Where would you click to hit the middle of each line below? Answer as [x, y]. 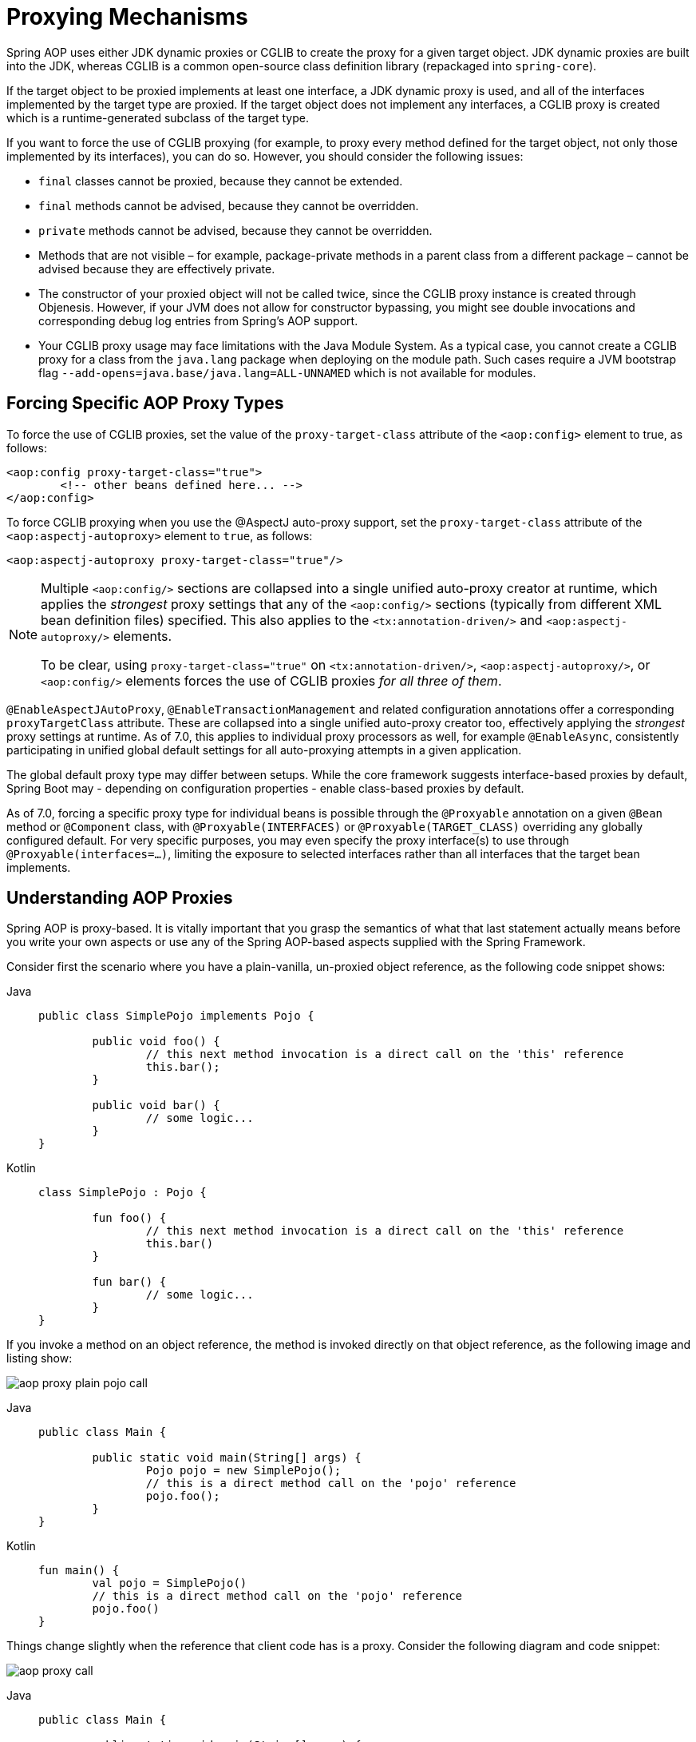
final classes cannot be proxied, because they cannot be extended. [221, 181]
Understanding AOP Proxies [120, 898]
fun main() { [79, 1571]
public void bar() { [156, 1106]
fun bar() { [129, 1282]
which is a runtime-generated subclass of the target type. [158, 117]
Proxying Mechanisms [127, 17]
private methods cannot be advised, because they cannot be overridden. [235, 230]
